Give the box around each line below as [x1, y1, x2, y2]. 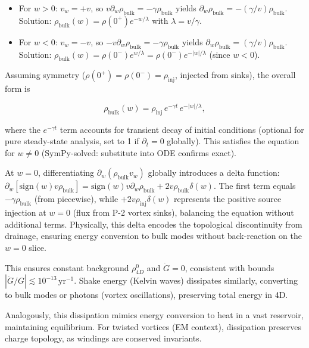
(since [209, 48, 230, 60]
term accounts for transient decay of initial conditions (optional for [60, 123, 304, 135]
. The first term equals [213, 179, 296, 192]
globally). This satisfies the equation [167, 135, 299, 147]
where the [5, 123, 40, 135]
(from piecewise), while [34, 192, 118, 205]
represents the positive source [174, 192, 282, 205]
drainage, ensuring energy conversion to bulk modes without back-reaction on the [5, 229, 302, 242]
